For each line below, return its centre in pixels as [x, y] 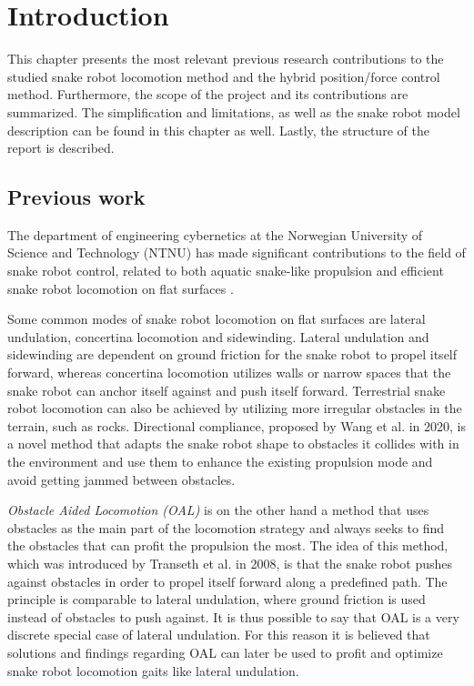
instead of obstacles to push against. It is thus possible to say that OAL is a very [233, 616]
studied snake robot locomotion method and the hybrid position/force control [224, 76]
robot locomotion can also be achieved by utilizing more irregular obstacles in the [235, 408]
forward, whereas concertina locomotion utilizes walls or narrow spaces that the [229, 373]
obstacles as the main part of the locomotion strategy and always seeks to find [226, 527]
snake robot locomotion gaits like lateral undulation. [153, 670]
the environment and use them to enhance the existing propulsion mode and [220, 462]
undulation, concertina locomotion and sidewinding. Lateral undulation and [218, 336]
